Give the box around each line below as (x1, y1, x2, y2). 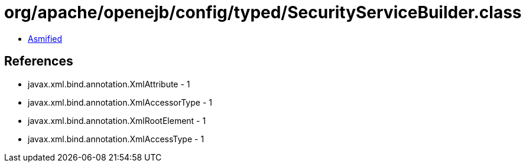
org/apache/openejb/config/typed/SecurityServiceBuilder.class (4, 2, 522, 22)
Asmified (28, 33, 63, 44)
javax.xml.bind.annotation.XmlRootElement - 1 (28, 115, 206, 126)
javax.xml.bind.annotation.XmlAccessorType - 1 (28, 97, 212, 107)
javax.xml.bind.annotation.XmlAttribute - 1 (28, 78, 190, 89)
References (4, 54, 73, 69)
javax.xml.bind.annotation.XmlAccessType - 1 (28, 133, 204, 144)
